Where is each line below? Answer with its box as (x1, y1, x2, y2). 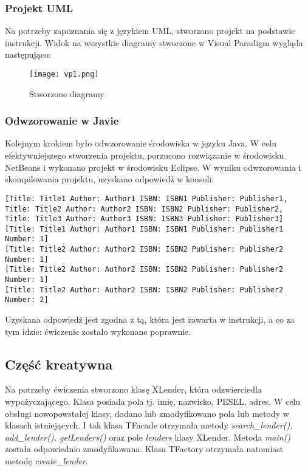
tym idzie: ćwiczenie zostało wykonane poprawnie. (5, 325, 191, 337)
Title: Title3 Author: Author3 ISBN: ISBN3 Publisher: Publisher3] (5, 215, 284, 224)
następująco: (5, 48, 51, 61)
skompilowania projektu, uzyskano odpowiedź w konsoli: (5, 173, 214, 185)
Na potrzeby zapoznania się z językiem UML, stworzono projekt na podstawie (5, 24, 295, 37)
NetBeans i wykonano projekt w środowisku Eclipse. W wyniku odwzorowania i (5, 160, 301, 173)
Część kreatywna (5, 354, 113, 373)
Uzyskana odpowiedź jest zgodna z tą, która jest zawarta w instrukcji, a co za (5, 313, 295, 326)
